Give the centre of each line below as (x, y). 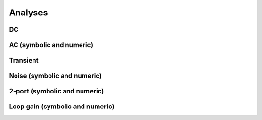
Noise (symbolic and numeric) (55, 76)
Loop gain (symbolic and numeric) (62, 107)
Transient (24, 60)
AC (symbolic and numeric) (51, 45)
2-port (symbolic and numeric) (57, 91)
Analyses (28, 13)
